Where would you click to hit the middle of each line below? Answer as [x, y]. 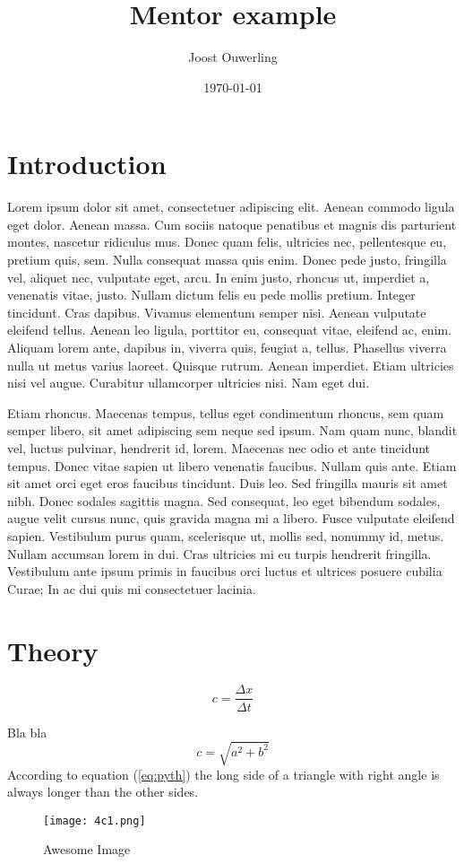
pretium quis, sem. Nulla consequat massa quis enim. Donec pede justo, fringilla [227, 260]
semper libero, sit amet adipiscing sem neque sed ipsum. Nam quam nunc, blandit [232, 430]
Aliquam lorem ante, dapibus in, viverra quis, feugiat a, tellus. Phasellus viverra [227, 347]
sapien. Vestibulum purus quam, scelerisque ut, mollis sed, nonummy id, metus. [226, 535]
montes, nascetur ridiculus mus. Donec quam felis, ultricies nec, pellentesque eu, [227, 242]
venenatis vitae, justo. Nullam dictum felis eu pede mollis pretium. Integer [211, 295]
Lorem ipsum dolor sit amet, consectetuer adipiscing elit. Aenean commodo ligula [231, 207]
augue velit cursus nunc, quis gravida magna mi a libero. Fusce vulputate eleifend [231, 518]
